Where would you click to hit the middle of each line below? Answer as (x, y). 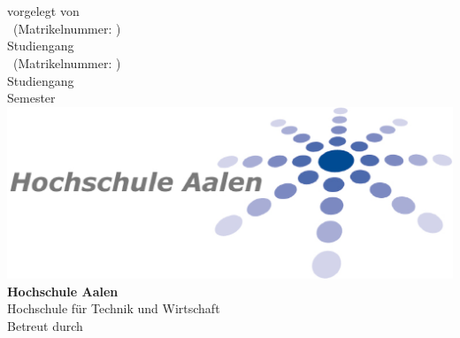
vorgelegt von (43, 11)
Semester (31, 98)
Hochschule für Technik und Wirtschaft (114, 308)
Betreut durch (45, 325)
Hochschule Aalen (63, 291)
